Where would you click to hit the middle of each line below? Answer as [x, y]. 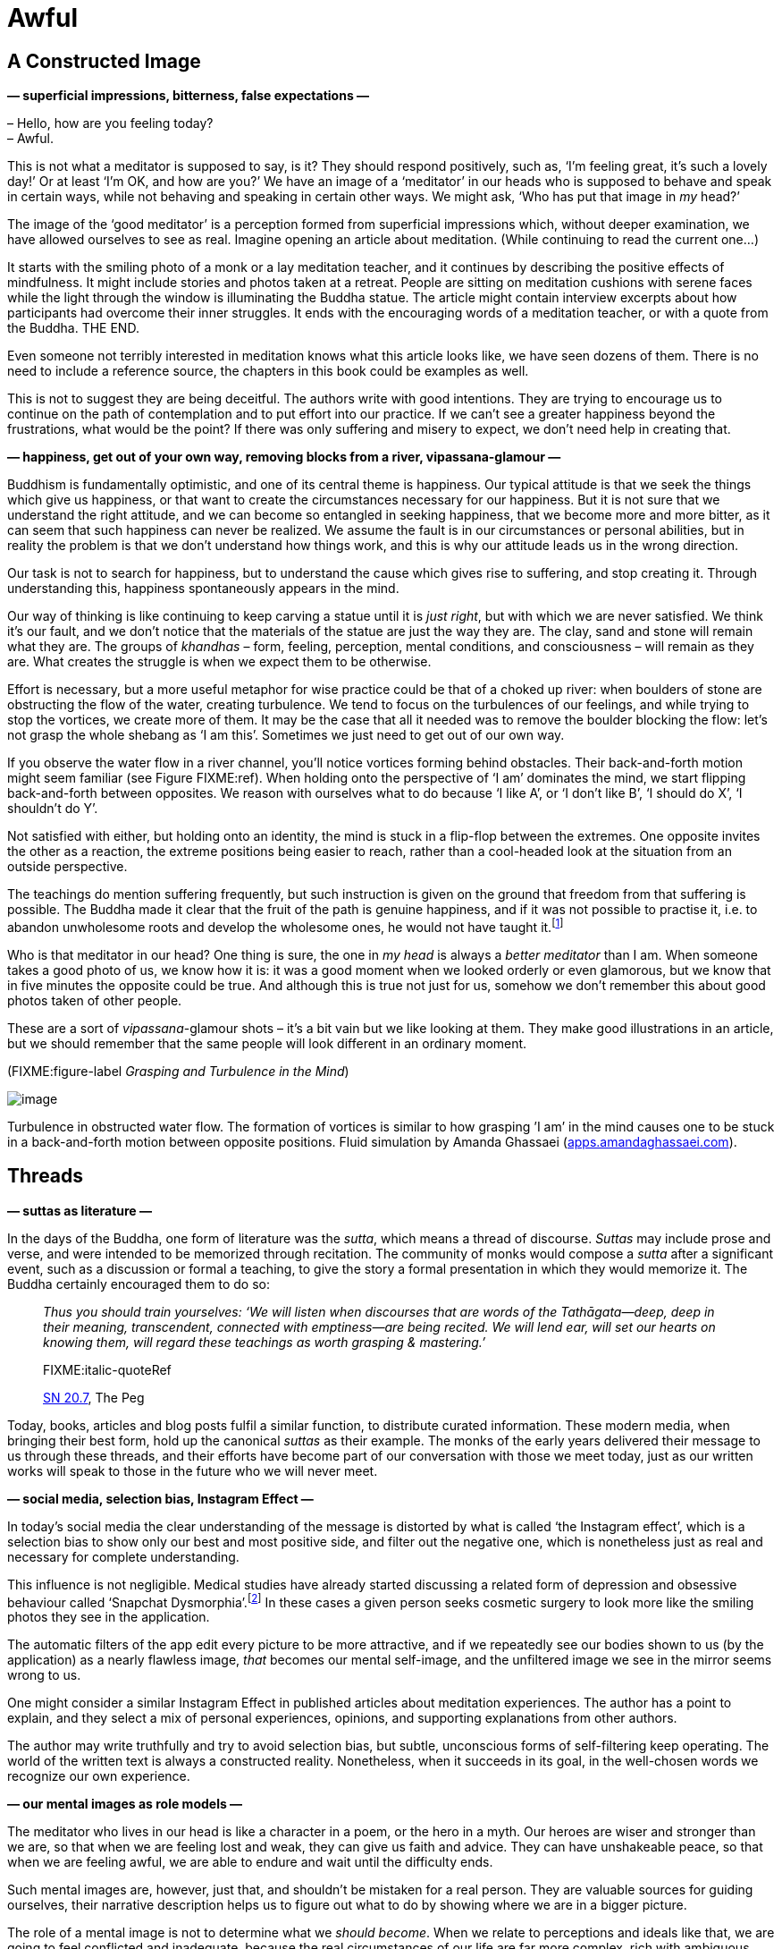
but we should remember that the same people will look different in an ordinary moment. [267, 1043]
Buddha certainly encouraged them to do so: [139, 1284]
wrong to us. [44, 1675]
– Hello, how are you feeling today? [110, 123]
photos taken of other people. [95, 1000]
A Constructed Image [104, 61]
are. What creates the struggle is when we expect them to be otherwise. [219, 662]
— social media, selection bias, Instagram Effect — [160, 1498]
